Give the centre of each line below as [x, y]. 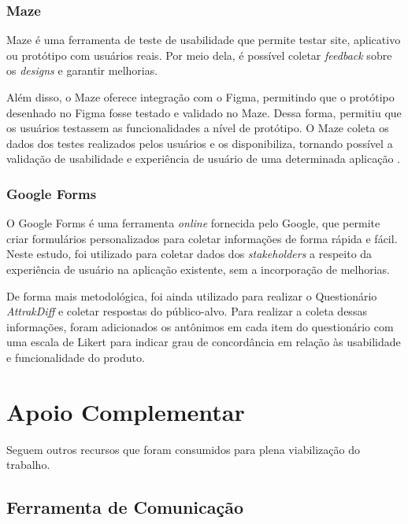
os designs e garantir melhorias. [82, 70]
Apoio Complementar [126, 411]
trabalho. [28, 465]
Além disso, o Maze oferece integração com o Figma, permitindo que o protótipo [200, 97]
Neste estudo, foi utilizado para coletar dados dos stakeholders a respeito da [189, 254]
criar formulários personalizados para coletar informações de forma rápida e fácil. [202, 238]
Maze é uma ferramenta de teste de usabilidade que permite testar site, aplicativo [204, 40]
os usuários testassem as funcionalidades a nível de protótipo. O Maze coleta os [198, 128]
